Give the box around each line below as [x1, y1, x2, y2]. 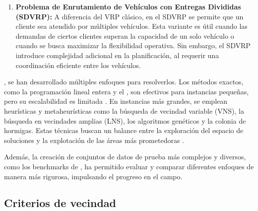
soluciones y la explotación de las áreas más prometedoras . [4, 135, 184, 145]
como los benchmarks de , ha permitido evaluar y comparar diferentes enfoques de [4, 161, 254, 171]
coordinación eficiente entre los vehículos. [15, 60, 141, 70]
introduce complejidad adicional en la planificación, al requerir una [15, 50, 219, 60]
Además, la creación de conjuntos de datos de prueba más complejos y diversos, [4, 151, 246, 162]
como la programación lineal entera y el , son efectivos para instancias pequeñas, [4, 86, 249, 96]
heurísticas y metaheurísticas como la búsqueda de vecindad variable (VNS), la [4, 105, 244, 116]
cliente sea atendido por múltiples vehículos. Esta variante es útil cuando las [15, 21, 248, 31]
